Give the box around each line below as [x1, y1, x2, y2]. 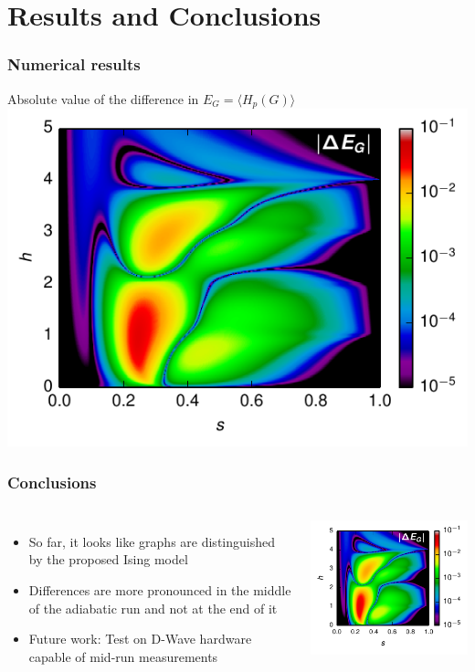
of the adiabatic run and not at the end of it [28, 598, 278, 617]
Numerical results [7, 53, 141, 76]
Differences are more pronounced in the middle [28, 581, 291, 600]
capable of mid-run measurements [28, 646, 218, 666]
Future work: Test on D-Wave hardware [28, 629, 252, 648]
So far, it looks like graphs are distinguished [28, 531, 275, 551]
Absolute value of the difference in [7, 89, 199, 108]
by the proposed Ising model [28, 550, 188, 569]
